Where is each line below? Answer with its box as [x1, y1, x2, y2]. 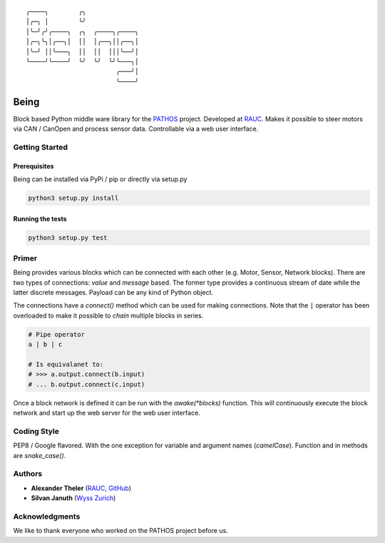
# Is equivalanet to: [28, 360, 104, 368]
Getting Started [13, 142, 68, 152]
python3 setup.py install [28, 193, 119, 202]
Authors [13, 469, 43, 479]
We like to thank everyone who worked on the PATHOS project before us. [13, 527, 228, 535]
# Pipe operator [28, 330, 86, 338]
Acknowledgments [13, 511, 81, 521]
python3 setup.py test [28, 233, 108, 242]
